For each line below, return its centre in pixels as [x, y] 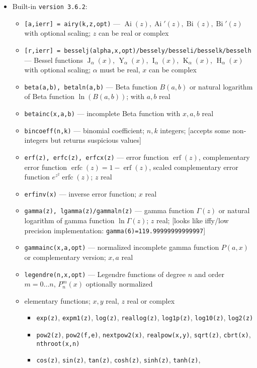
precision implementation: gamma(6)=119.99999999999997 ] [115, 230]
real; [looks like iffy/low [192, 220]
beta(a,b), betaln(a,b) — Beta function [91, 86]
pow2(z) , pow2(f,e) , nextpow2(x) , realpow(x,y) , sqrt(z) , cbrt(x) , [144, 335]
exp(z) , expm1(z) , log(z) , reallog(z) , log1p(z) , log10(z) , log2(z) [145, 317]
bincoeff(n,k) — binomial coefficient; [84, 130]
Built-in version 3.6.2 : [50, 6]
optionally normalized [119, 284]
